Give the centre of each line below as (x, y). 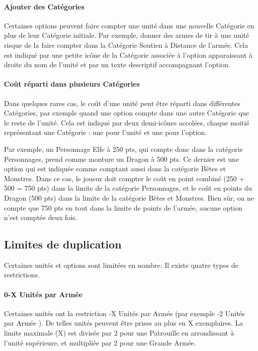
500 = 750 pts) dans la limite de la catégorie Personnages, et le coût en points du (128, 188)
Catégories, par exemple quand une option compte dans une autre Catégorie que (127, 113)
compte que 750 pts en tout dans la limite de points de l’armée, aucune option (123, 207)
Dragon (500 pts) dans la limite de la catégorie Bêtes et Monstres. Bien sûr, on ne (129, 197)
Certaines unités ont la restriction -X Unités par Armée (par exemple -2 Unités (125, 313)
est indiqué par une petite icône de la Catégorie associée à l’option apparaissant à (128, 55)
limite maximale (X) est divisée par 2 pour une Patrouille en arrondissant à (119, 333)
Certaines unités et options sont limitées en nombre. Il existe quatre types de (121, 265)
